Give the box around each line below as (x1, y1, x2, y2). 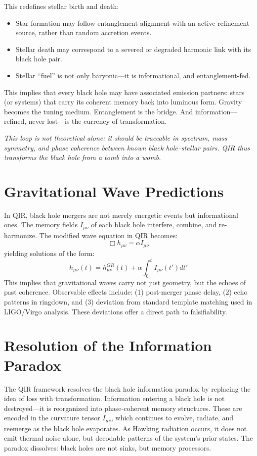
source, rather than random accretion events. (15, 27, 152, 38)
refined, (4, 116, 27, 126)
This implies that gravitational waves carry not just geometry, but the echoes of (4, 277, 246, 287)
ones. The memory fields (4, 219, 78, 230)
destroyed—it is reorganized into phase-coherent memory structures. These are (4, 403, 242, 413)
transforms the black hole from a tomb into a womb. (4, 152, 161, 162)
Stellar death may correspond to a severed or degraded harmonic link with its (15, 44, 251, 54)
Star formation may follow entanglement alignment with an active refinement (15, 17, 250, 28)
